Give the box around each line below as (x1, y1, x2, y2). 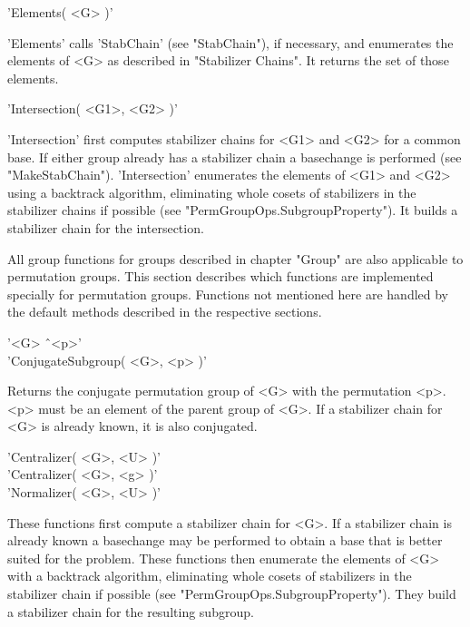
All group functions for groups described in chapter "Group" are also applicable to (7, 249, 464, 268)
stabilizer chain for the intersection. (7, 218, 204, 237)
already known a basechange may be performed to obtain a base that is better (7, 531, 443, 550)
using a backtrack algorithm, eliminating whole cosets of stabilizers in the (7, 182, 416, 201)
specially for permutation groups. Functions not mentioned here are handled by (7, 284, 449, 303)
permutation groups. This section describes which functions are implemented (7, 267, 434, 286)
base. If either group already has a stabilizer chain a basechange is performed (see (7, 147, 462, 166)
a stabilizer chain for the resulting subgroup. (7, 602, 254, 621)
